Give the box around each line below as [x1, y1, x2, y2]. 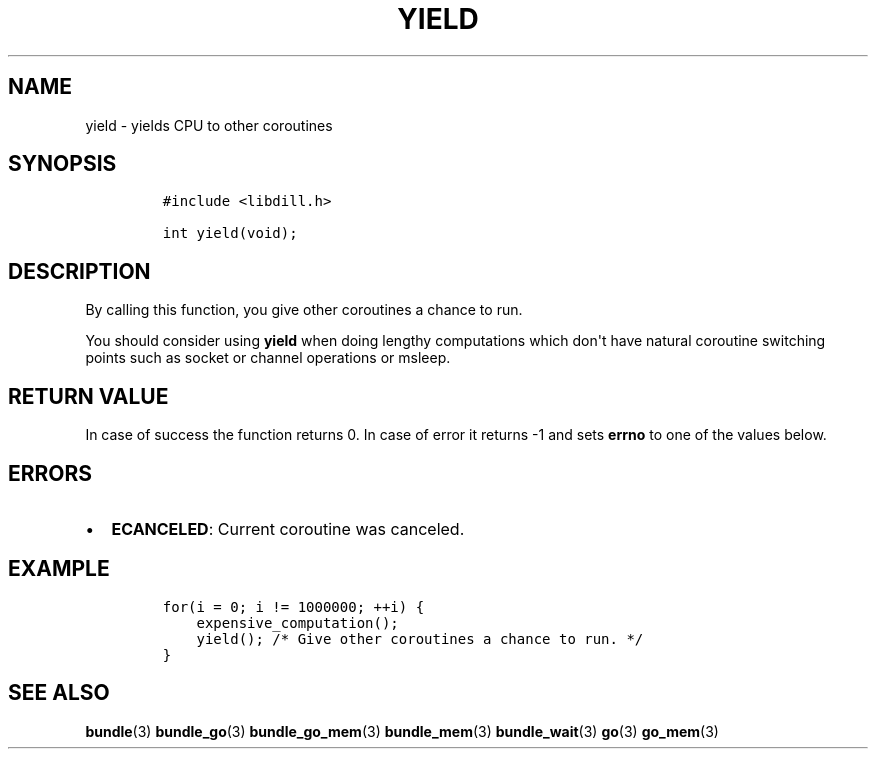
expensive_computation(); [196, 614, 399, 631]
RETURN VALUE [8, 383, 169, 409]
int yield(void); [162, 225, 298, 242]
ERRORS [8, 460, 93, 486]
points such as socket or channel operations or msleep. [85, 349, 451, 367]
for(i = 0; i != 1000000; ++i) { [162, 598, 425, 615]
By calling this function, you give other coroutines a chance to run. [85, 301, 523, 319]
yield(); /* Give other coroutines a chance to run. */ [196, 630, 644, 647]
